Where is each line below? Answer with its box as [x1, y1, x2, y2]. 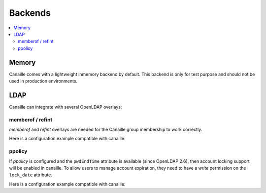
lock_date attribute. [9, 172, 53, 178]
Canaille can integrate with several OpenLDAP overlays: [9, 104, 122, 110]
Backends [9, 7, 51, 18]
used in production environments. [9, 78, 78, 84]
